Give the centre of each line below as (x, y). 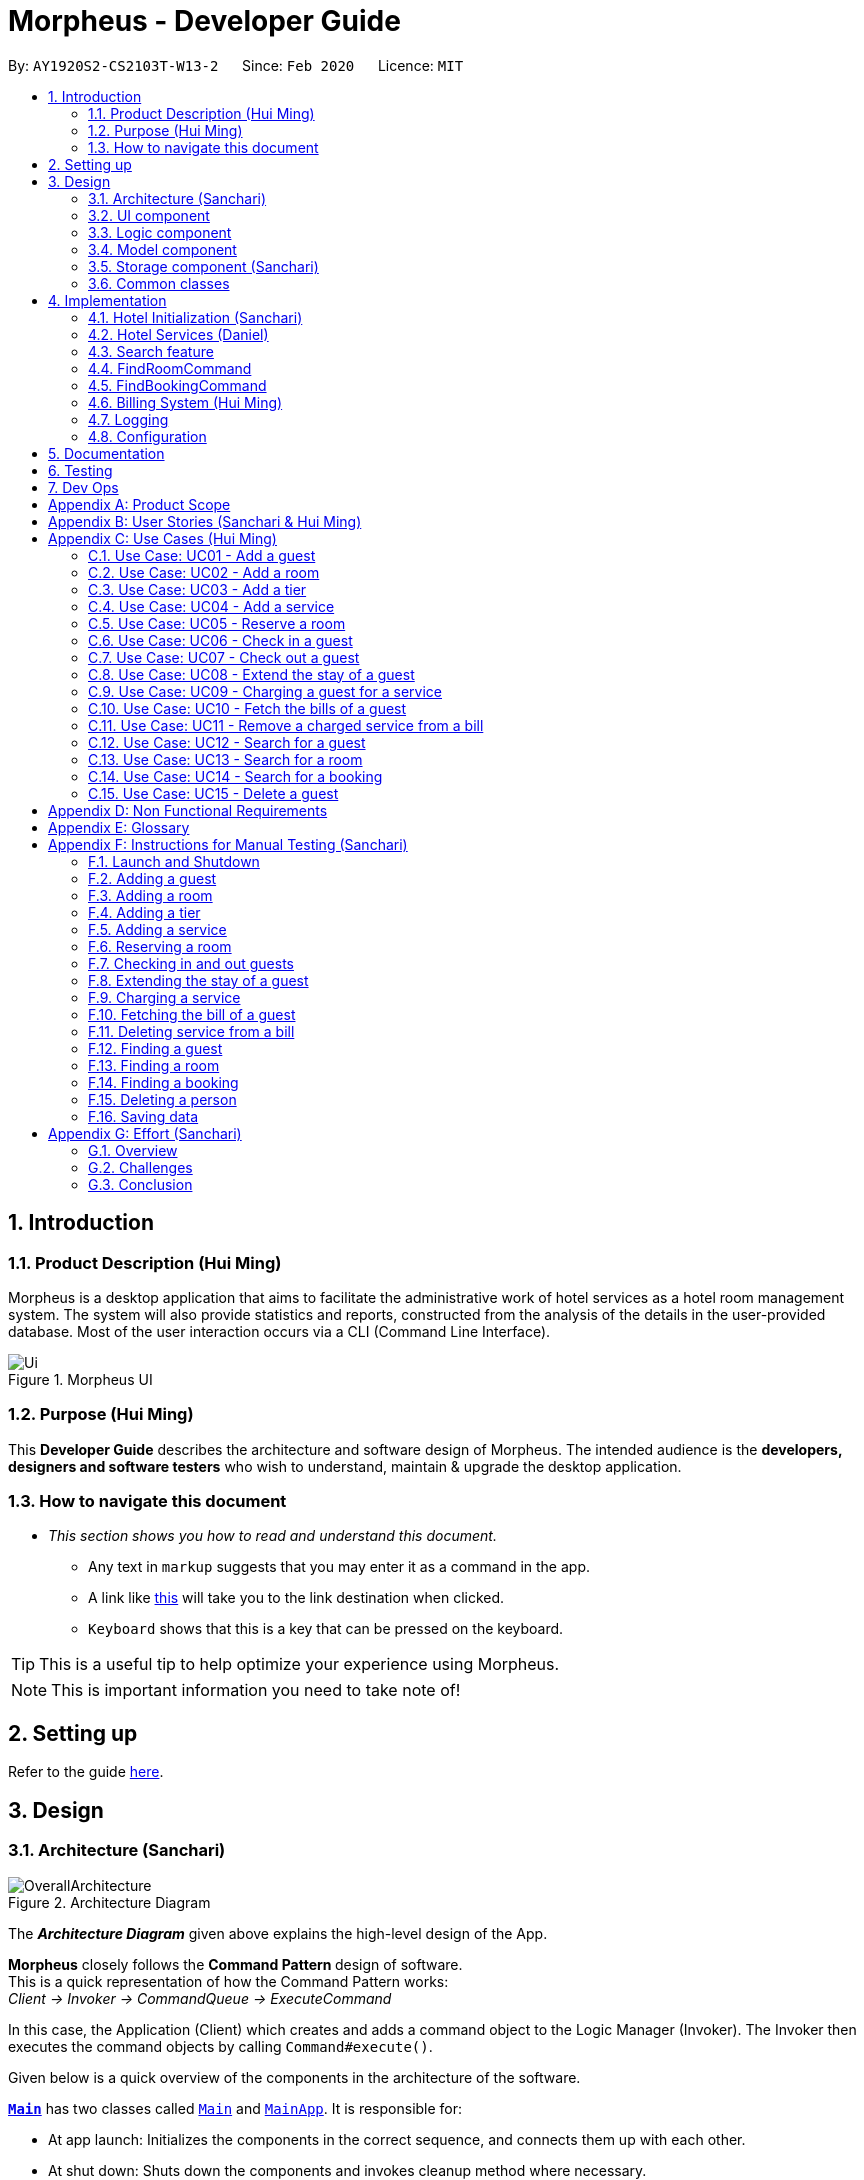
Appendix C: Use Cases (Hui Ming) (162, 538)
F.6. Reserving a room (160, 946)
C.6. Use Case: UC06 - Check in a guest (220, 640)
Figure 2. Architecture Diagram (109, 1902)
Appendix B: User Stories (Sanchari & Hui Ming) (205, 521)
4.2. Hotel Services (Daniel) (178, 334)
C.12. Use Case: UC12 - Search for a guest (227, 742)
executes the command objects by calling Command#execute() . (220, 2046)
